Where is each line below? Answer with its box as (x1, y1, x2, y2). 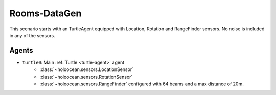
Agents (9, 46, 33, 55)
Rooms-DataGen (9, 8, 82, 19)
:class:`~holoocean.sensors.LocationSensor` (39, 66, 134, 73)
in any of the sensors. (9, 32, 56, 38)
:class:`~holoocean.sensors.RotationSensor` (39, 74, 133, 80)
